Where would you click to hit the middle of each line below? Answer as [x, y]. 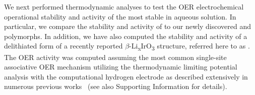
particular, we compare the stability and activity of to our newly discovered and [127, 26]
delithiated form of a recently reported [63, 46]
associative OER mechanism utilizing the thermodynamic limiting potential [121, 67]
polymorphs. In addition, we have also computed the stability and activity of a [126, 36]
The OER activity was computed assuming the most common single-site [115, 57]
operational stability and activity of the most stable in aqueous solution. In [120, 16]
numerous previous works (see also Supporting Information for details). [116, 86]
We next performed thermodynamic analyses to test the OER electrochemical [124, 6]
